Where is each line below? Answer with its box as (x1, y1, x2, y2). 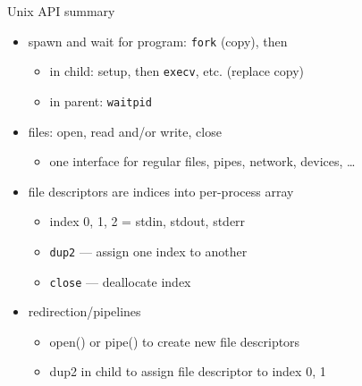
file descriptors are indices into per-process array (28, 181, 294, 200)
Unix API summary (7, 2, 115, 20)
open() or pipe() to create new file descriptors (49, 331, 300, 350)
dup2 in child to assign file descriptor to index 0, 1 (49, 362, 326, 381)
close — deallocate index (49, 272, 191, 290)
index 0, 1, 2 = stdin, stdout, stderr (49, 212, 246, 231)
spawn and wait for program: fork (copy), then (28, 31, 288, 50)
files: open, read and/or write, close (28, 122, 222, 140)
